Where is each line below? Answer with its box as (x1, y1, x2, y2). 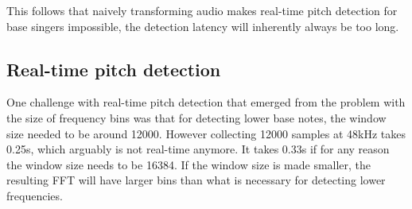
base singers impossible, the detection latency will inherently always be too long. (6, 17, 399, 34)
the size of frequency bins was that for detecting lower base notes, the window (6, 109, 387, 126)
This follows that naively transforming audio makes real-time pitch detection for (6, 2, 398, 18)
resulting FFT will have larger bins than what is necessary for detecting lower (6, 172, 386, 188)
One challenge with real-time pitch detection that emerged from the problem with (6, 94, 406, 110)
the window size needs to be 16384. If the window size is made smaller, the (6, 156, 371, 172)
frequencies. (6, 187, 63, 203)
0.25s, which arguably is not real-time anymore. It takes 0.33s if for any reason (6, 141, 390, 157)
